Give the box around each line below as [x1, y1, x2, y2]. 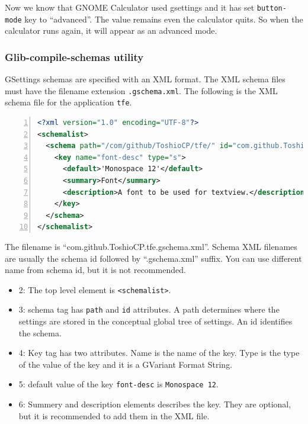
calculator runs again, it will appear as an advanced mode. [5, 24, 217, 37]
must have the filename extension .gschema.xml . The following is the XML [5, 84, 278, 97]
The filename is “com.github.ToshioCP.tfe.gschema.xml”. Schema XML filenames [5, 240, 297, 252]
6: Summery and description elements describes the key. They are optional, [18, 398, 291, 410]
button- [256, 4, 287, 12]
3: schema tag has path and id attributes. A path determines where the [18, 303, 280, 316]
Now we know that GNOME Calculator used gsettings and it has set [5, 1, 255, 13]
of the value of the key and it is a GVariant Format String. [18, 358, 233, 370]
